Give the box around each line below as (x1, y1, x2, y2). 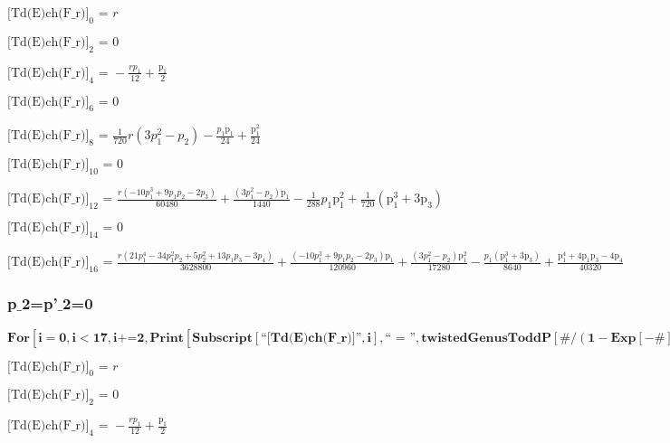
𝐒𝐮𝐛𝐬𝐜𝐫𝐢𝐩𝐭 (192, 331, 253, 344)
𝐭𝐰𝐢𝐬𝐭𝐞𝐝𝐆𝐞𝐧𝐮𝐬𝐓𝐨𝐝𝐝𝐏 (421, 331, 551, 344)
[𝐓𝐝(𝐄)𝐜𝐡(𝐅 (266, 331, 338, 344)
